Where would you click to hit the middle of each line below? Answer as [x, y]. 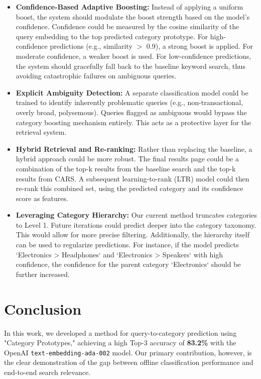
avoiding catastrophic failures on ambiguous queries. [96, 76]
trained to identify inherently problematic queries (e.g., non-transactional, [129, 102]
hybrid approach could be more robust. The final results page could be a [127, 159]
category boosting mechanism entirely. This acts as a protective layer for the [134, 122]
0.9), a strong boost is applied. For [200, 46]
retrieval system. [41, 132]
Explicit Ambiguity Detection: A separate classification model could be [132, 92]
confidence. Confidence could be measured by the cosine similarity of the [127, 26]
